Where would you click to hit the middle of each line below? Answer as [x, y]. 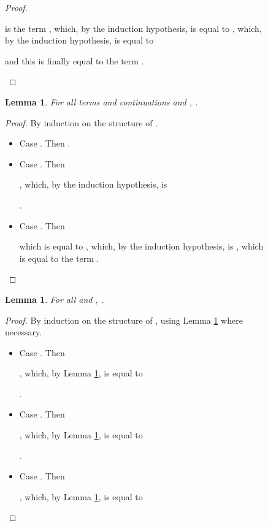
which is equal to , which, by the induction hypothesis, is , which [141, 246]
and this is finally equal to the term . [75, 60]
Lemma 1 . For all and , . [55, 299]
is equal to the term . [59, 258]
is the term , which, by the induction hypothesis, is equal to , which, [133, 28]
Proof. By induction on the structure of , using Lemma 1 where [124, 320]
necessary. [24, 332]
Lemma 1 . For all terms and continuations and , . [101, 101]
